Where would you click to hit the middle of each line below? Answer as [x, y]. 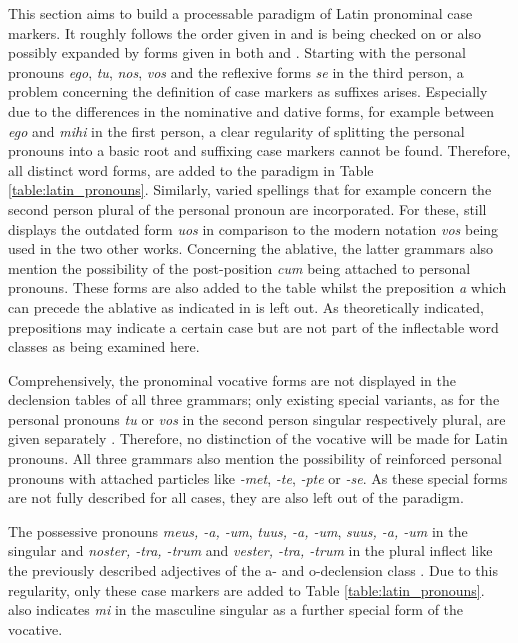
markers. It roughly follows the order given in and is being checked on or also [245, 32]
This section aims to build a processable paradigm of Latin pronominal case [240, 13]
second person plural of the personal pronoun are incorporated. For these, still [247, 208]
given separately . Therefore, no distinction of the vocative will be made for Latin [258, 438]
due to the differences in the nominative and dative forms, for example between [251, 110]
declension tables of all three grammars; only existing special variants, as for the [254, 399]
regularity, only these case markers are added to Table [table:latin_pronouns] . [246, 589]
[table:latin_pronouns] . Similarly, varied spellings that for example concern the [250, 189]
